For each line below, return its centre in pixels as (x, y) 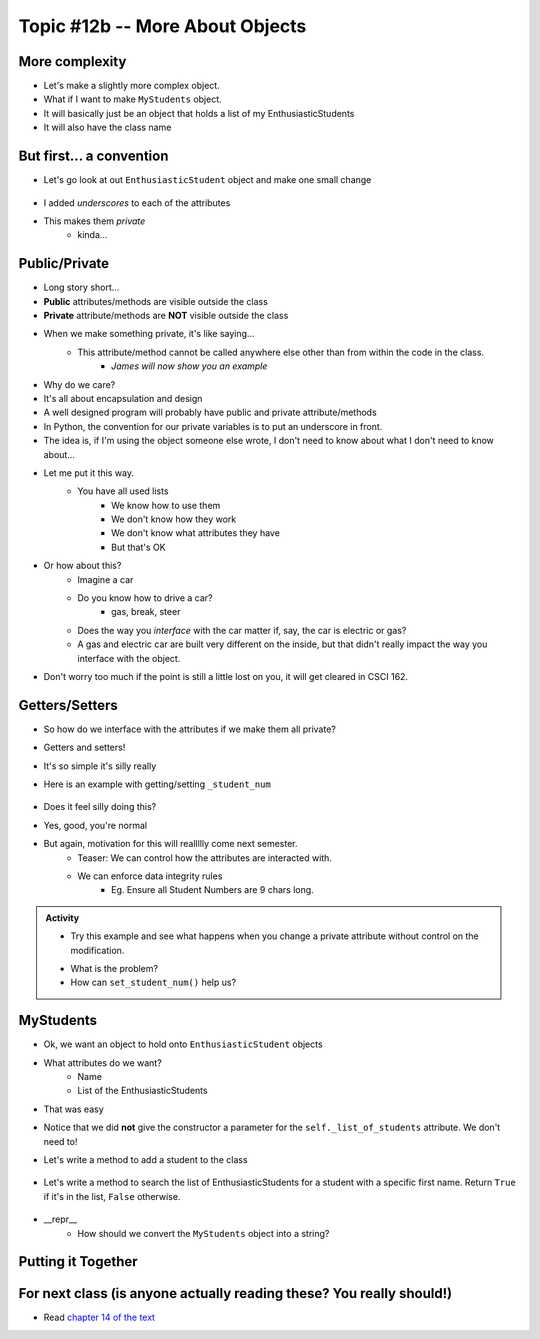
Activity (62, 917)
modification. (97, 950)
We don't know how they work (174, 519)
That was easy (73, 1109)
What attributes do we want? (102, 1062)
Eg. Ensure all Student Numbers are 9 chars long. (212, 890)
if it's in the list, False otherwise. (112, 1196)
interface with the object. (129, 658)
